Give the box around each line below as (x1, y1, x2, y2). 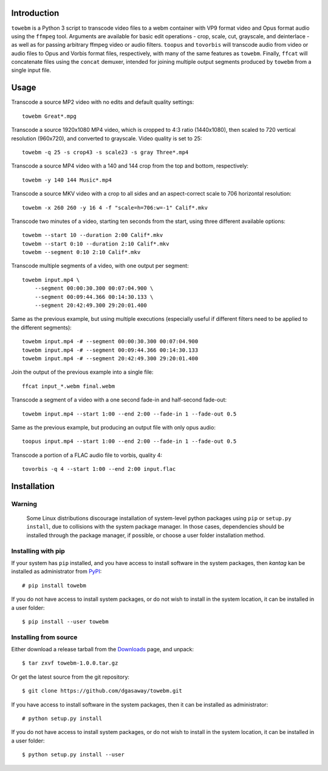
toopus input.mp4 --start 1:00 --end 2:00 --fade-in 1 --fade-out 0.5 (22, 438, 237, 445)
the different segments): (11, 324, 72, 331)
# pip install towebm (22, 582, 86, 589)
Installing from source (11, 632, 78, 641)
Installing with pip (11, 547, 65, 555)
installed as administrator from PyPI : (11, 568, 102, 575)
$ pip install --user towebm (22, 618, 109, 625)
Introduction (11, 8, 60, 18)
